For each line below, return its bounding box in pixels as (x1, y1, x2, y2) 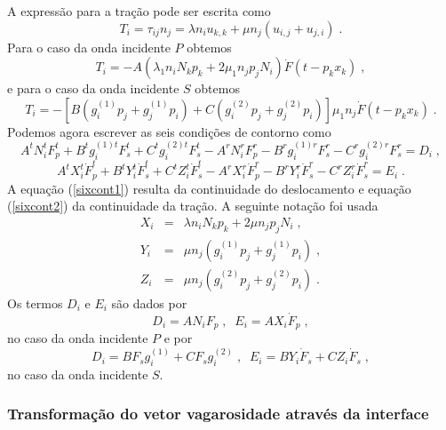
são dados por (111, 293, 187, 312)
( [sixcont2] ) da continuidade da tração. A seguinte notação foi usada (7, 196, 378, 215)
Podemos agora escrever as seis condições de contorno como (7, 122, 331, 140)
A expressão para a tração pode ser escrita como (7, 2, 271, 20)
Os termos (7, 293, 63, 312)
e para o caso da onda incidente (7, 79, 179, 98)
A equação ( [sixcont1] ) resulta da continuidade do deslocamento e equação (7, 179, 411, 197)
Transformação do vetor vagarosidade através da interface (7, 402, 429, 425)
